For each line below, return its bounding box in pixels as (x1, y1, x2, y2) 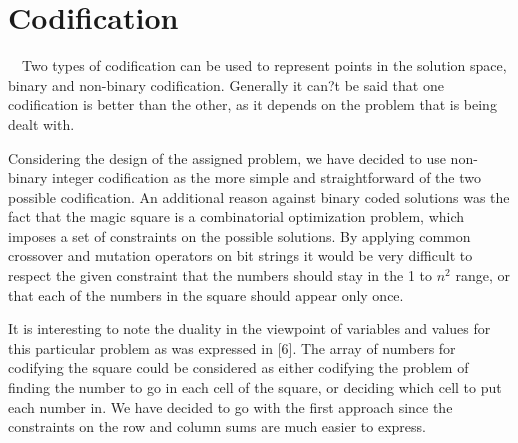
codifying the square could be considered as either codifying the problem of (8, 357, 469, 378)
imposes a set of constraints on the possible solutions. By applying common (8, 225, 471, 246)
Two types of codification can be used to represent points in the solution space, (21, 55, 507, 76)
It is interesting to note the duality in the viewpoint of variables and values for (8, 318, 491, 339)
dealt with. (8, 113, 75, 134)
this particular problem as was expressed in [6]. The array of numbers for (8, 337, 456, 358)
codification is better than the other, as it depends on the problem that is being (8, 94, 497, 115)
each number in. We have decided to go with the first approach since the (8, 396, 453, 417)
